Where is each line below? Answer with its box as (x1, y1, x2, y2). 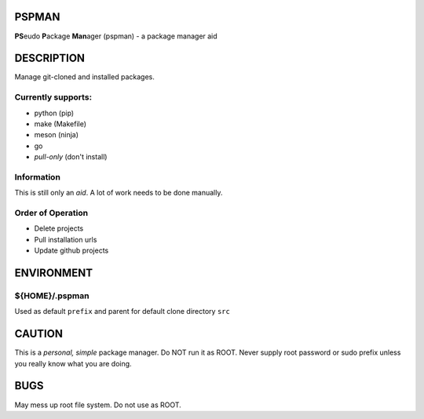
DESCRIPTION (14, 52, 86, 65)
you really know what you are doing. (14, 359, 133, 368)
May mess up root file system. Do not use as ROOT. (14, 400, 182, 410)
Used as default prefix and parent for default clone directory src (14, 307, 231, 316)
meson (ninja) (34, 130, 79, 140)
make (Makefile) (34, 118, 86, 129)
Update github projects (34, 246, 109, 255)
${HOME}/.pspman (14, 290, 90, 301)
